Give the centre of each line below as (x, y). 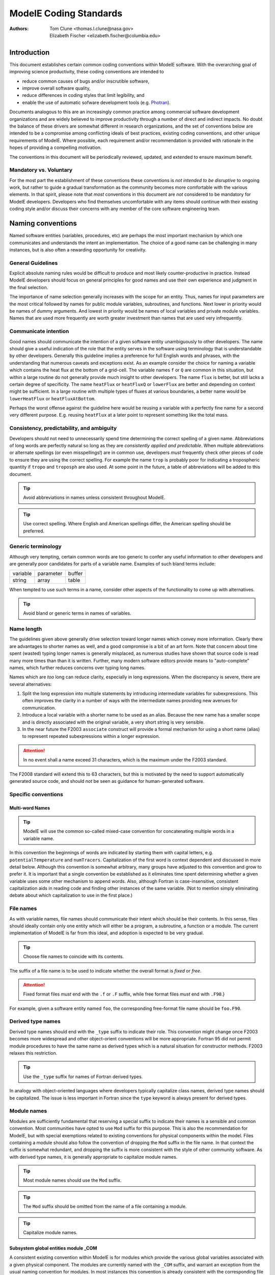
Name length (26, 629)
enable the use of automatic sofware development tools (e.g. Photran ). (96, 103)
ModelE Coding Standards (66, 13)
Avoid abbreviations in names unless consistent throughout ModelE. (94, 498)
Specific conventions (36, 794)
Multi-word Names (30, 808)
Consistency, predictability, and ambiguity (63, 428)
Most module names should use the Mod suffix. (72, 1180)
